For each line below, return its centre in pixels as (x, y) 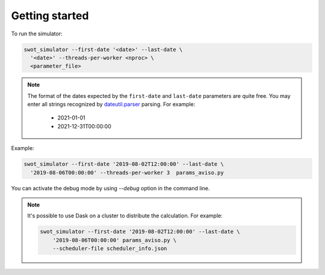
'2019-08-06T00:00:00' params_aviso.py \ (115, 240)
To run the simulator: (37, 34)
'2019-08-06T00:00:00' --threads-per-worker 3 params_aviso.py (127, 172)
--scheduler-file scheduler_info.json (110, 249)
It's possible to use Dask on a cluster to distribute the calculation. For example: (125, 216)
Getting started (50, 16)
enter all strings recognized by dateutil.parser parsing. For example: (111, 104)
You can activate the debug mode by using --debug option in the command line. (110, 188)
